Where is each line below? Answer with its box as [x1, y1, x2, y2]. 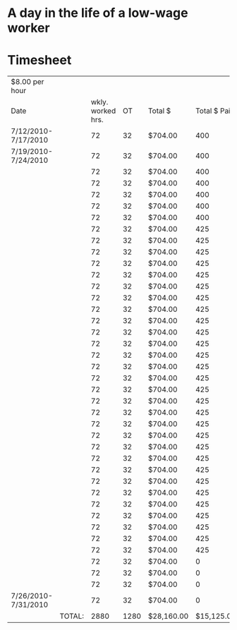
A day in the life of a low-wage [7, 5, 188, 21]
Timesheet [7, 52, 72, 68]
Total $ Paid [195, 106, 235, 116]
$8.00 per [11, 77, 44, 87]
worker [7, 20, 51, 36]
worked [90, 106, 116, 116]
